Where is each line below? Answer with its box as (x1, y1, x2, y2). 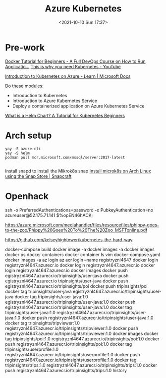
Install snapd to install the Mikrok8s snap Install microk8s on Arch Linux (5, 168, 151, 174)
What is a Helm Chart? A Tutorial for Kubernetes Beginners (5, 112, 125, 118)
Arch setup (5, 130, 52, 141)
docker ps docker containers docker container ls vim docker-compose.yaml (5, 251, 160, 258)
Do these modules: (5, 83, 44, 89)
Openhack (5, 190, 49, 202)
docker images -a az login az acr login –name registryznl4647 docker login (5, 257, 159, 263)
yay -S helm (5, 151, 30, 156)
